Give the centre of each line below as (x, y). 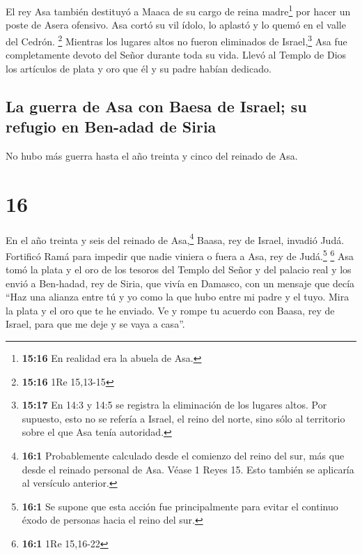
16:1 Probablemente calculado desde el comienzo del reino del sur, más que (183, 456)
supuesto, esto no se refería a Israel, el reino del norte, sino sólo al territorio (183, 418)
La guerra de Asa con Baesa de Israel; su (156, 106)
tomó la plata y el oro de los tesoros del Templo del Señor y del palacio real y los (179, 269)
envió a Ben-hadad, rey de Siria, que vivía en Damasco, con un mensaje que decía (180, 283)
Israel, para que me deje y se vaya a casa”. (95, 324)
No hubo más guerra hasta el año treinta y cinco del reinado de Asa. (152, 155)
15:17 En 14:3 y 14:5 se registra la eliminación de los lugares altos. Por (174, 405)
